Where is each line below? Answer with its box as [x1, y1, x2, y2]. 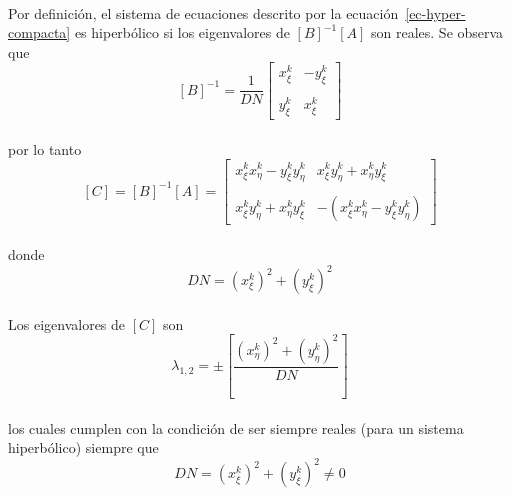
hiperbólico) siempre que [8, 437, 159, 458]
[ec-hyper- [405, 2, 466, 23]
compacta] [8, 22, 71, 43]
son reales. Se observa [371, 22, 504, 43]
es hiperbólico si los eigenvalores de [74, 22, 290, 43]
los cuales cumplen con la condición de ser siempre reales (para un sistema [8, 417, 464, 438]
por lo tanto [8, 138, 82, 159]
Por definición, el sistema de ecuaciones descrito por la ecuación [8, 2, 399, 23]
